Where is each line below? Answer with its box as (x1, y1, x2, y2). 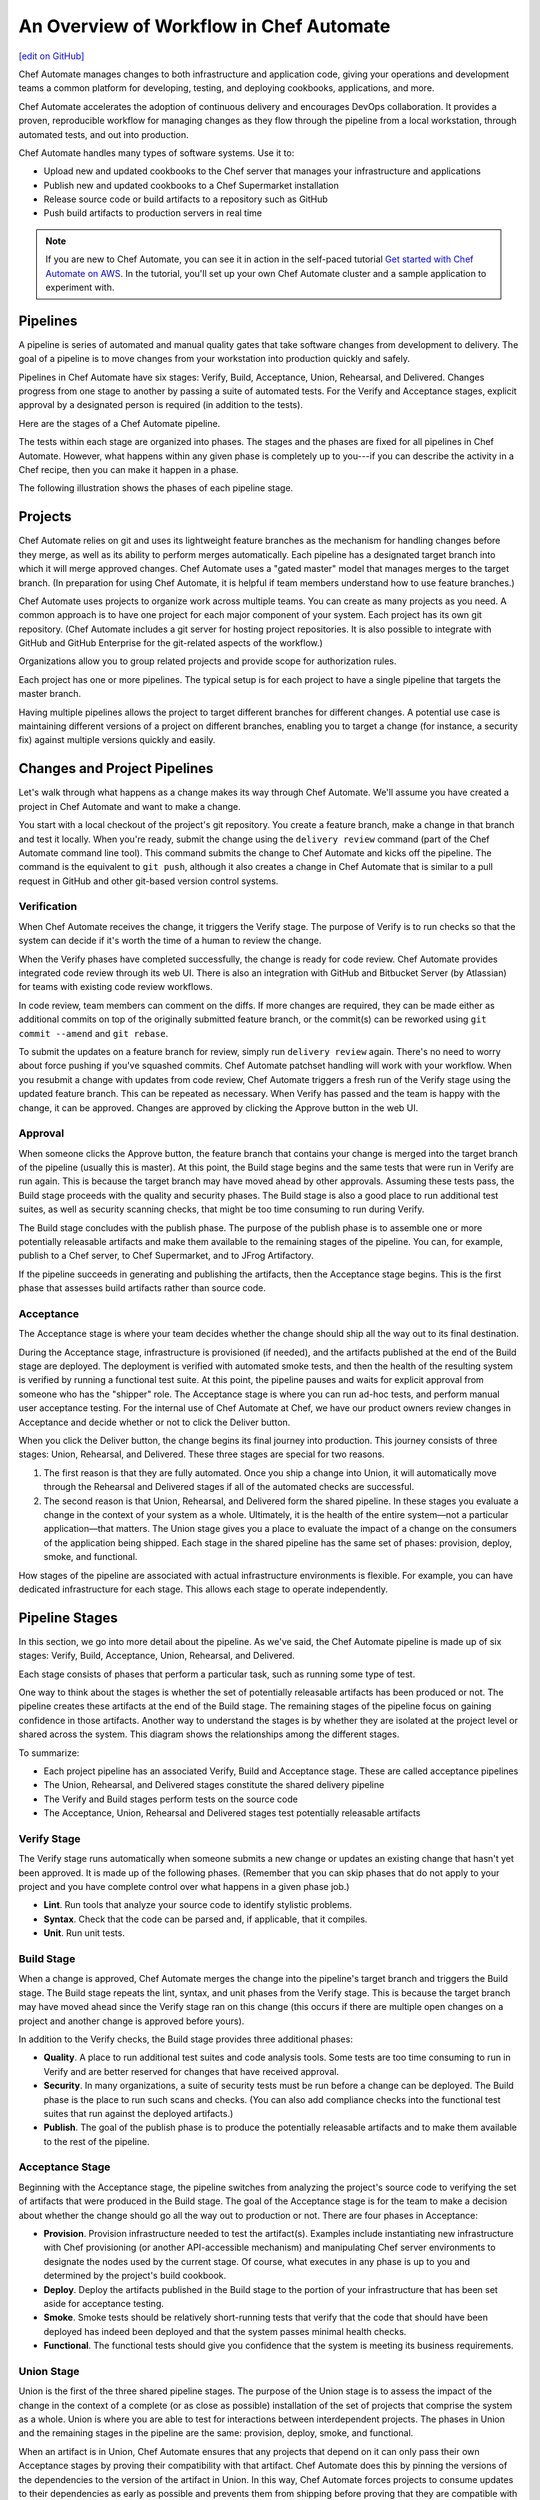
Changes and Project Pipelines (18, 760, 214, 777)
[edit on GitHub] (18, 50, 85, 62)
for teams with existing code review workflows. (18, 981, 214, 993)
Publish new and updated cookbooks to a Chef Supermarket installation (43, 179, 339, 191)
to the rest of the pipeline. (43, 2135, 150, 2147)
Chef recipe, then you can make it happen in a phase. (18, 464, 239, 476)
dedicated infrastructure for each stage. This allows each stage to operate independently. (18, 1583, 389, 1595)
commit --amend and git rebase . (18, 1027, 169, 1039)
